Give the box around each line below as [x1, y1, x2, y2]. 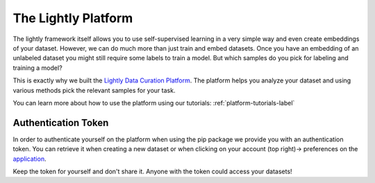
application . [12, 155, 47, 163]
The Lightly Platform [12, 10, 133, 26]
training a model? [12, 63, 62, 72]
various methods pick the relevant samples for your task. [12, 86, 176, 94]
